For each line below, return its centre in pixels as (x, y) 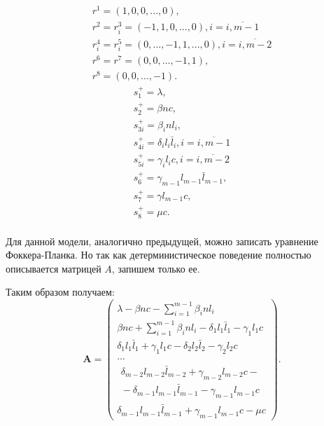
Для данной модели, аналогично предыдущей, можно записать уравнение (162, 241)
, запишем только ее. (156, 268)
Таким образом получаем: (60, 292)
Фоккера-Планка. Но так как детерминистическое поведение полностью (159, 255)
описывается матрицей (54, 268)
